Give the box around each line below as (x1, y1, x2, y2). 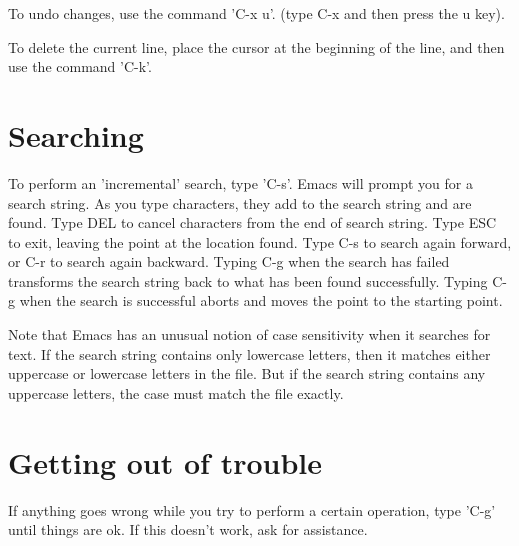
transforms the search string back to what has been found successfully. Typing (8, 270, 488, 291)
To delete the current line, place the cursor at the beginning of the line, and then (8, 36, 505, 57)
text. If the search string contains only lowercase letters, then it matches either (8, 343, 491, 364)
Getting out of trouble (8, 441, 322, 482)
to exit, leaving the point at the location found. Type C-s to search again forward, (8, 231, 512, 252)
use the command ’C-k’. (8, 56, 152, 77)
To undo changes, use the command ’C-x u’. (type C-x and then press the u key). (8, 3, 505, 23)
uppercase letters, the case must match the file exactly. (8, 382, 344, 403)
